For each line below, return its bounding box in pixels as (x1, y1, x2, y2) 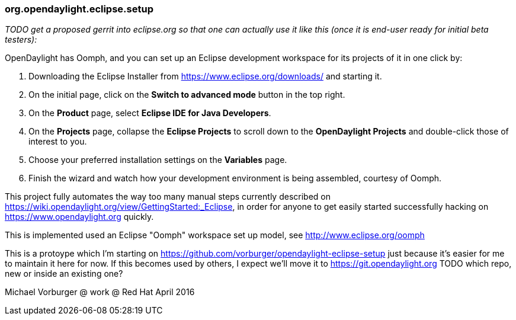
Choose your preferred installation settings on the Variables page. (28, 155, 287, 165)
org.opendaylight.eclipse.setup (5, 3, 153, 15)
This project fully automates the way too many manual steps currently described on (5, 191, 331, 202)
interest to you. (28, 136, 87, 147)
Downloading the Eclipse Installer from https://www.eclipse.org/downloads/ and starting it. (28, 71, 382, 82)
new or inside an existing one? (5, 268, 123, 279)
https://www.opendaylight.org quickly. (5, 212, 154, 222)
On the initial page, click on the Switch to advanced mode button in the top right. (28, 89, 345, 100)
